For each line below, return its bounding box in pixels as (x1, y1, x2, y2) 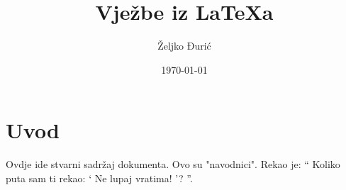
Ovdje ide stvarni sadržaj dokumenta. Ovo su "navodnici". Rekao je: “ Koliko (6, 157, 340, 172)
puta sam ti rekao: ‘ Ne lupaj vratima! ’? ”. (6, 170, 193, 185)
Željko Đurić (157, 38, 211, 53)
